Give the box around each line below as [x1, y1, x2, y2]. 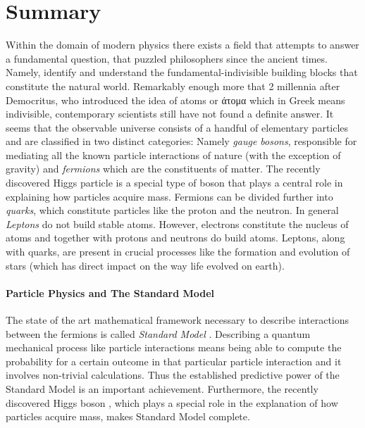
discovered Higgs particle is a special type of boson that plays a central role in [6, 175, 343, 190]
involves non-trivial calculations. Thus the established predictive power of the [6, 367, 340, 382]
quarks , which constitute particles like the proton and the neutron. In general [6, 203, 339, 218]
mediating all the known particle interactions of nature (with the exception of [6, 147, 341, 162]
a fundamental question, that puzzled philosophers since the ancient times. [6, 51, 328, 65]
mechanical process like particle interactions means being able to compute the [6, 340, 342, 355]
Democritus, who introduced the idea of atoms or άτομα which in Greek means [6, 92, 345, 107]
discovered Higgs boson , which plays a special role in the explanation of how [6, 395, 338, 410]
